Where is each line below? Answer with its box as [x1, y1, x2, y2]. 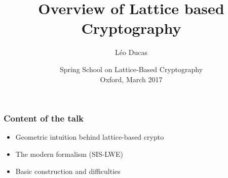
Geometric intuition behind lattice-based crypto [15, 132, 164, 142]
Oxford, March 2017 [100, 74, 163, 84]
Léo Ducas [115, 47, 147, 57]
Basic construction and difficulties [15, 165, 121, 176]
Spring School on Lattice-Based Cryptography [59, 64, 203, 74]
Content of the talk [4, 112, 84, 125]
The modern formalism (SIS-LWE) [15, 148, 123, 159]
